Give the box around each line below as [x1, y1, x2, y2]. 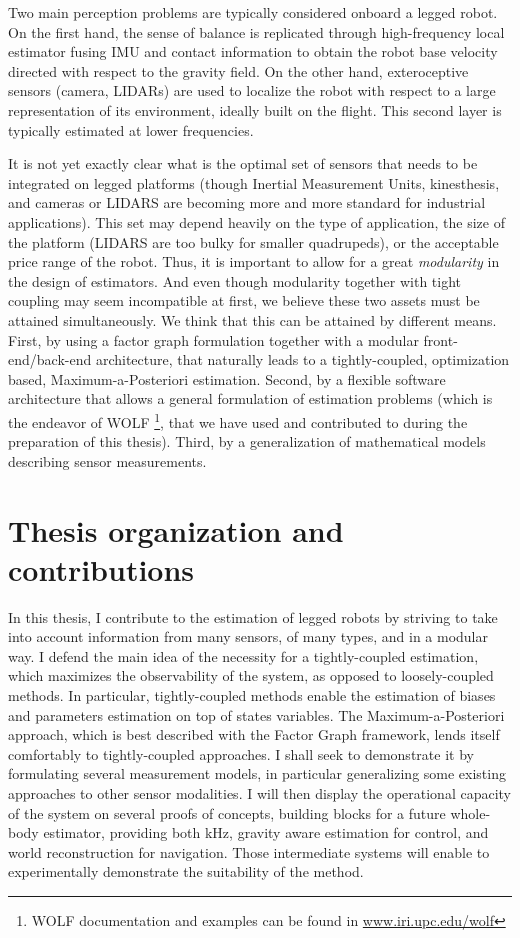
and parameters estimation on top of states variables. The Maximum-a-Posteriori [8, 704, 505, 725]
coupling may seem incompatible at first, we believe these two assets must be [8, 290, 480, 311]
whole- [450, 802, 491, 823]
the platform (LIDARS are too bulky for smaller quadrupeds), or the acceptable [8, 231, 499, 252]
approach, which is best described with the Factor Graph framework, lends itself [8, 724, 500, 745]
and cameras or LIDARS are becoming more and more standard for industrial [8, 192, 486, 213]
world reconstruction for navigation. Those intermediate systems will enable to [8, 841, 490, 862]
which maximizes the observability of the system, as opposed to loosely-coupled [8, 665, 494, 686]
